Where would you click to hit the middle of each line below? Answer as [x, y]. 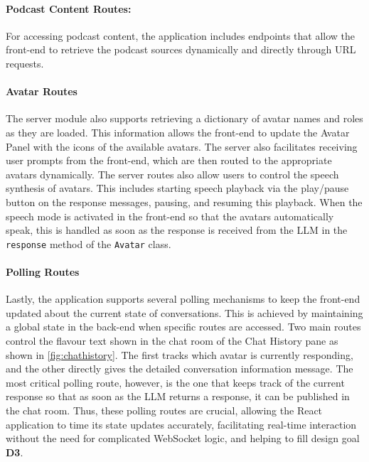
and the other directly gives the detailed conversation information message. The [180, 369]
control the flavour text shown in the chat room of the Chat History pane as [172, 340]
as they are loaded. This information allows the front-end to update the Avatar [178, 132]
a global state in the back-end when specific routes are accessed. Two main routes [183, 327]
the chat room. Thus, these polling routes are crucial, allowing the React [164, 410]
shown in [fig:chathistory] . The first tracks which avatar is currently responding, [180, 354]
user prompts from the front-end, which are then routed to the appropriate [169, 160]
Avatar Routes [42, 91]
